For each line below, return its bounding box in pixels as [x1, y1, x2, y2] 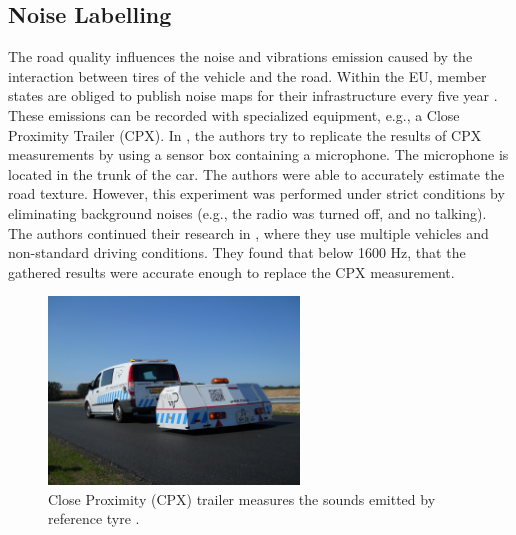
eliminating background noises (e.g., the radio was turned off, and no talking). [8, 202, 487, 223]
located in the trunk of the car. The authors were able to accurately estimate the [8, 163, 505, 184]
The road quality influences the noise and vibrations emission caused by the [8, 46, 473, 67]
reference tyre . [48, 508, 140, 529]
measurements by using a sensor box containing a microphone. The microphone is [8, 144, 509, 165]
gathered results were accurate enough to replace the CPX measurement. [8, 261, 455, 282]
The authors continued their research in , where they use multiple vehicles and [8, 222, 489, 243]
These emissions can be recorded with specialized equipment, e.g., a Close [8, 104, 460, 125]
